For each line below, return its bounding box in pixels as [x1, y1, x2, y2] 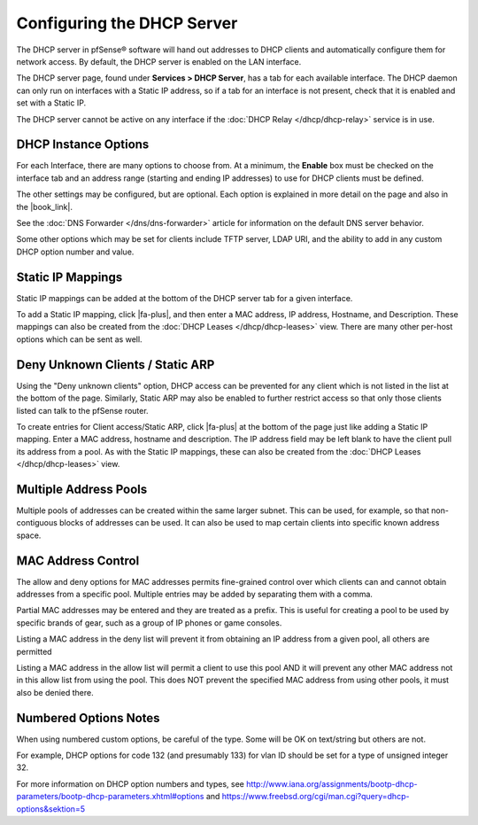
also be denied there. [16, 687, 94, 697]
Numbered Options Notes [16, 710, 160, 726]
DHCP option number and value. [16, 246, 135, 257]
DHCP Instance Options [16, 137, 150, 152]
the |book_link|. [16, 201, 73, 212]
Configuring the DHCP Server [16, 13, 238, 33]
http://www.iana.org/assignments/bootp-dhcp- [246, 778, 418, 789]
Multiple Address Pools [16, 481, 148, 496]
